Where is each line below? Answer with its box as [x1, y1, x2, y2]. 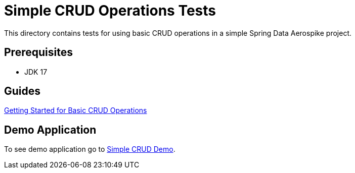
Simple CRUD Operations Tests [4, 2, 216, 19]
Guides [4, 85, 41, 98]
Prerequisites [4, 46, 73, 59]
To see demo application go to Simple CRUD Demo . [4, 145, 175, 154]
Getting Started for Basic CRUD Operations [4, 106, 147, 115]
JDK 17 [24, 67, 48, 76]
